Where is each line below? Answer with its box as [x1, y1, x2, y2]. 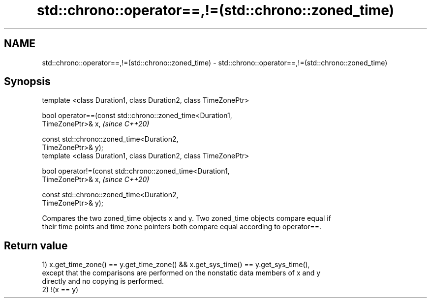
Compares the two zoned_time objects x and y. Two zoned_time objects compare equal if [42, 214, 331, 223]
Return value [4, 239, 68, 252]
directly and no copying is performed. [42, 277, 164, 286]
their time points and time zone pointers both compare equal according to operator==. [42, 222, 321, 231]
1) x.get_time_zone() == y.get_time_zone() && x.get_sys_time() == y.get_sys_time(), [42, 260, 310, 269]
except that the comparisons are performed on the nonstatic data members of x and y [42, 269, 321, 277]
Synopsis [4, 75, 51, 88]
